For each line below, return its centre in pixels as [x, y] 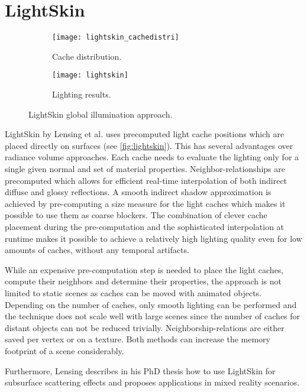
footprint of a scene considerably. [64, 350]
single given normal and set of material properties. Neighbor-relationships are [145, 169]
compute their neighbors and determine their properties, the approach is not [143, 281]
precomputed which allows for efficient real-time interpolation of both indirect [146, 180]
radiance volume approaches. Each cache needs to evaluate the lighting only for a [152, 157]
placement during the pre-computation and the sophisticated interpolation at [145, 226]
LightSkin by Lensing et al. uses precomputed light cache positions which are [145, 134]
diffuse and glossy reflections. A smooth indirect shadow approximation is [138, 192]
